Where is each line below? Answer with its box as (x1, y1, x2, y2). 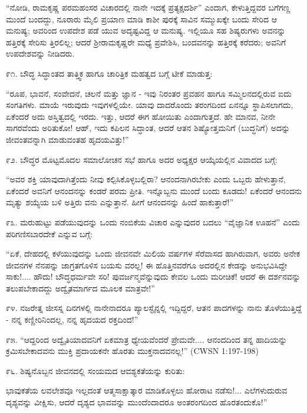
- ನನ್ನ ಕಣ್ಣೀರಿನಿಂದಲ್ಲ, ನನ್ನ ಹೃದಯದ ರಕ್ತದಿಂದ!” (6, 313, 138, 326)
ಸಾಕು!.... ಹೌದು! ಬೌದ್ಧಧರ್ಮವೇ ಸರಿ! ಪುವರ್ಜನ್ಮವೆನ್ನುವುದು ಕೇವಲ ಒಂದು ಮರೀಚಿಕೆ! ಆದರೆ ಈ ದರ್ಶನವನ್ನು (6, 270, 301, 283)
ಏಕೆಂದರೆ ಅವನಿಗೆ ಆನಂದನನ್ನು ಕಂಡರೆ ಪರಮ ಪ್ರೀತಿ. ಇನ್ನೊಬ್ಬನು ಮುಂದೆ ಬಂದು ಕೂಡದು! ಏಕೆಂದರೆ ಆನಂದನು (6, 184, 302, 196)
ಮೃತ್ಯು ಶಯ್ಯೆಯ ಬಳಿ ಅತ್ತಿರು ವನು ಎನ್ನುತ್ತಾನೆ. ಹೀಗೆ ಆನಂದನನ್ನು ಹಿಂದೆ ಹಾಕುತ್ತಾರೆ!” (6, 196, 234, 208)
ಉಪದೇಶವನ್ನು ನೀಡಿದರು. (6, 47, 75, 60)
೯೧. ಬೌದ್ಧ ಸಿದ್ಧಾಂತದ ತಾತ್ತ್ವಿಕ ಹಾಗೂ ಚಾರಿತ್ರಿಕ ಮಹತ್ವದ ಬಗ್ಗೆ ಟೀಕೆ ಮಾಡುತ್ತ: (6, 67, 213, 79)
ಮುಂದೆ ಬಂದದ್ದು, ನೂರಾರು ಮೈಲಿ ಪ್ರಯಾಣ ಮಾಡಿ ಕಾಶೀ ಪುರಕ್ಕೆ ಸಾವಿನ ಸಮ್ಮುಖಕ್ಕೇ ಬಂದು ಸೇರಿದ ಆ (6, 12, 277, 25)
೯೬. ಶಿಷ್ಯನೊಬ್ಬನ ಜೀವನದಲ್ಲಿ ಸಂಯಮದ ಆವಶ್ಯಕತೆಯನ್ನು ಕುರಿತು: (6, 364, 185, 376)
